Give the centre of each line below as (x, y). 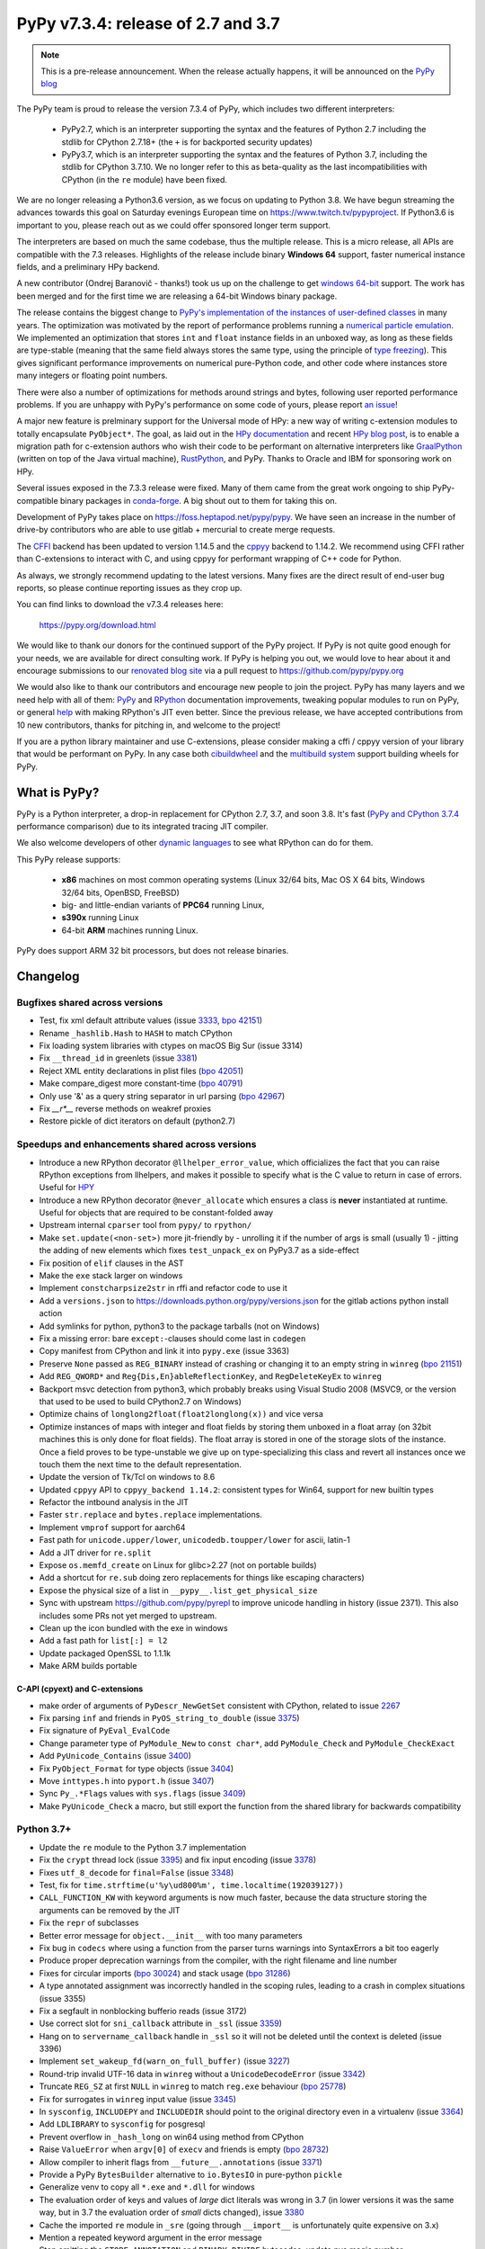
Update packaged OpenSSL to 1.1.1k (105, 1653)
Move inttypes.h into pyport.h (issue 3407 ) (127, 1780)
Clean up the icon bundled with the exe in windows (133, 1627)
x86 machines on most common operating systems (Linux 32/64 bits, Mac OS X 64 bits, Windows (243, 880)
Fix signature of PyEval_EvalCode (105, 1731)
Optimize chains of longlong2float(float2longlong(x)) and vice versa (181, 1414)
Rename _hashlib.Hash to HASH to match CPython (136, 1033)
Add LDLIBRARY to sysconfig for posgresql (122, 2124)
